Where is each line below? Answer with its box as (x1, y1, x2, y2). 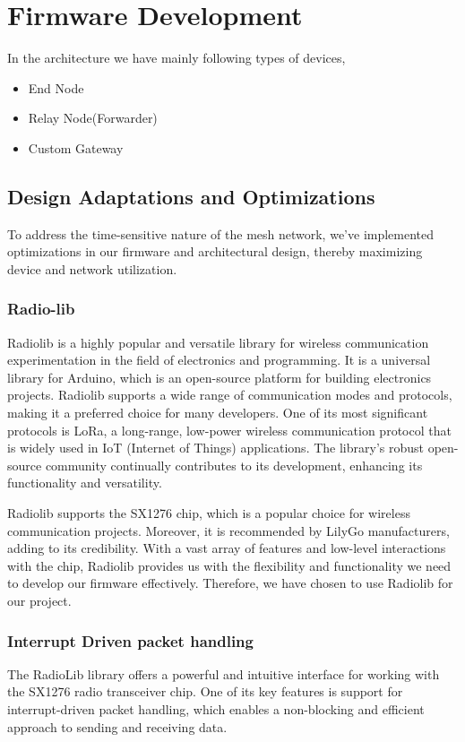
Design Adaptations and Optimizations (7, 182, 375, 210)
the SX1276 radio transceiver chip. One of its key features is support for (7, 682, 403, 701)
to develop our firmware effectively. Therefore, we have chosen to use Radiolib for (7, 574, 453, 592)
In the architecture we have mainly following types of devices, (7, 48, 346, 67)
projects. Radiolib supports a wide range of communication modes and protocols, (7, 385, 452, 404)
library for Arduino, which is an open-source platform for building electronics (7, 367, 432, 386)
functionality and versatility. (7, 473, 162, 492)
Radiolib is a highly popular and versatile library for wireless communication (7, 332, 429, 351)
